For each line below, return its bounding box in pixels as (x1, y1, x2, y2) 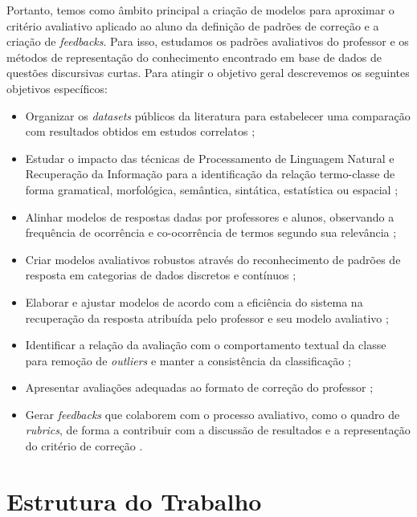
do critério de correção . (25, 438, 143, 454)
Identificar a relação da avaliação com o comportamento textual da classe (25, 336, 386, 353)
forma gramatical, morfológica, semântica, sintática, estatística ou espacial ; (25, 181, 399, 197)
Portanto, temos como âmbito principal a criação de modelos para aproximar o (6, 2, 395, 18)
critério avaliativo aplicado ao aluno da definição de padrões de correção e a (6, 17, 379, 34)
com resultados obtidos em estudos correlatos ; (25, 123, 256, 140)
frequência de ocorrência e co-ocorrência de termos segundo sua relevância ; (25, 224, 397, 241)
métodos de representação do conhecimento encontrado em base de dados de (6, 48, 382, 65)
